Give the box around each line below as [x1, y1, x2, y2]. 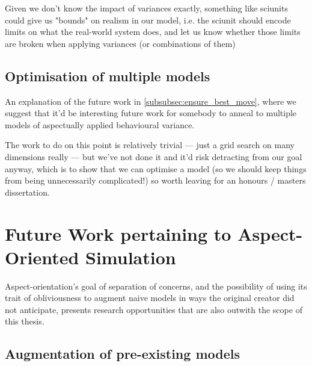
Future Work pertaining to [5, 221, 231, 246]
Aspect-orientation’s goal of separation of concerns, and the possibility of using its [5, 279, 307, 292]
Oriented [5, 244, 79, 269]
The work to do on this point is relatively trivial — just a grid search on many [5, 138, 295, 151]
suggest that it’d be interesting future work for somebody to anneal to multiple [5, 107, 297, 119]
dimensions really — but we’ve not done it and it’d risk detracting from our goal [5, 150, 302, 163]
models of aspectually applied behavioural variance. [5, 118, 195, 131]
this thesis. [5, 315, 44, 327]
